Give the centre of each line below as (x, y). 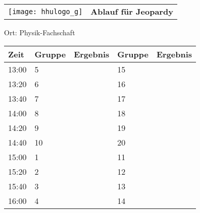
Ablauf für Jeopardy (132, 11)
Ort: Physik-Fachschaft (40, 32)
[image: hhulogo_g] (45, 11)
